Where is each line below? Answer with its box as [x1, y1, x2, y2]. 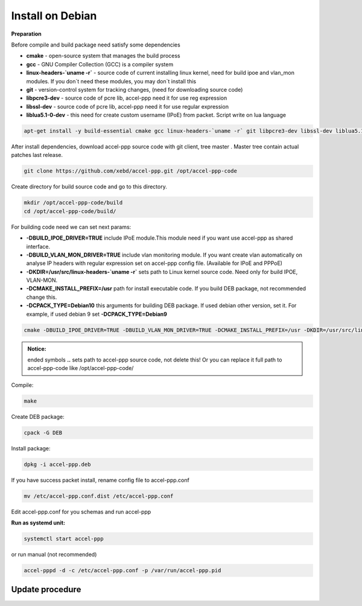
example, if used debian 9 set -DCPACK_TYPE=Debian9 [26, 310, 167, 317]
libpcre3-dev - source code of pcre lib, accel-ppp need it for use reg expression [26, 94, 227, 102]
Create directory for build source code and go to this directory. [11, 183, 167, 190]
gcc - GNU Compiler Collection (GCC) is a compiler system [26, 60, 174, 68]
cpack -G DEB [24, 429, 63, 436]
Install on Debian [11, 9, 97, 22]
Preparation [11, 30, 42, 37]
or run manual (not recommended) [11, 551, 97, 558]
